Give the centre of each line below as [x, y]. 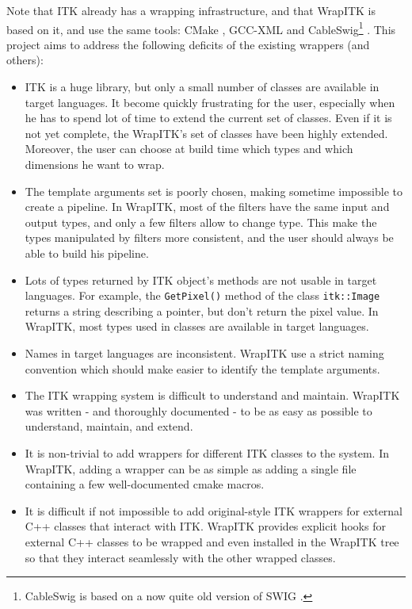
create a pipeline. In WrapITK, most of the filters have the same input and [207, 207]
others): [25, 60]
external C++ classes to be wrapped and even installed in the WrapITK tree [212, 541]
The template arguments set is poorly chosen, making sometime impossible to [214, 191]
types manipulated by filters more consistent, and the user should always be [209, 237]
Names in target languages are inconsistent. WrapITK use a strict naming [204, 353]
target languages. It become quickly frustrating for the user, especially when [210, 102]
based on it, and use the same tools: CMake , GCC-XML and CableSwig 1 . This [201, 28]
